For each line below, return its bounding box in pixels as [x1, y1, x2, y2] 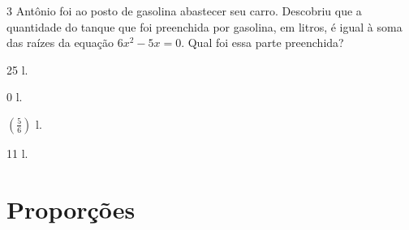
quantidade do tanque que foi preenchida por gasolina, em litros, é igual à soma [6, 18, 403, 35]
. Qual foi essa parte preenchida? [181, 34, 344, 51]
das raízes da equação [6, 34, 114, 51]
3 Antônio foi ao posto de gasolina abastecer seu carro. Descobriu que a [6, 2, 362, 19]
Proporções [6, 192, 136, 225]
